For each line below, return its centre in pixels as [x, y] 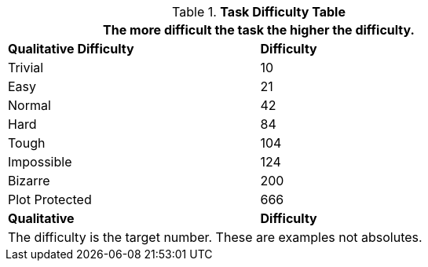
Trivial [26, 68]
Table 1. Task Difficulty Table [259, 12]
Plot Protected [50, 199]
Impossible [40, 162]
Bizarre [29, 181]
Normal [29, 105]
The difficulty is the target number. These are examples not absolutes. [215, 237]
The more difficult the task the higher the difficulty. [259, 30]
